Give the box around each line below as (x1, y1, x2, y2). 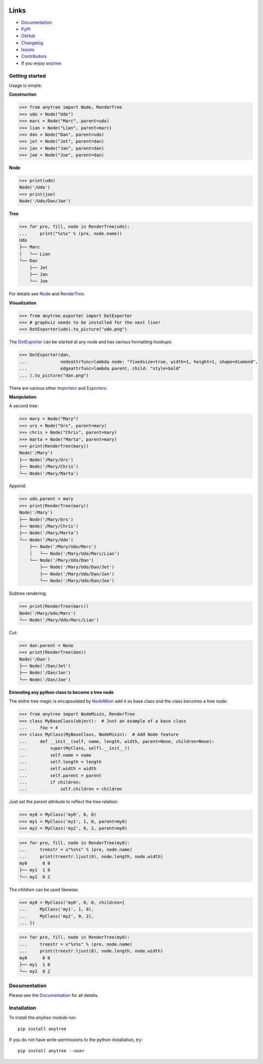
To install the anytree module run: (9, 1015, 76, 1021)
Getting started (9, 72, 46, 79)
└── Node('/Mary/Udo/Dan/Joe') (39, 578, 114, 584)
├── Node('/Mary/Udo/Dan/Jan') (39, 571, 114, 577)
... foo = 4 (19, 725, 58, 730)
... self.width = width (19, 766, 97, 772)
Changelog (21, 39, 43, 46)
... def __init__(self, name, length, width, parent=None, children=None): (19, 739, 215, 744)
